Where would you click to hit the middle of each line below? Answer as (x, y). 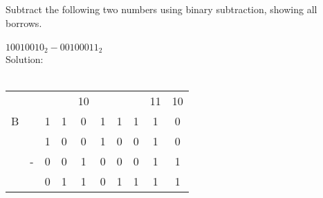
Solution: (25, 59)
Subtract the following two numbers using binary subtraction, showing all (161, 9)
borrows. (24, 22)
